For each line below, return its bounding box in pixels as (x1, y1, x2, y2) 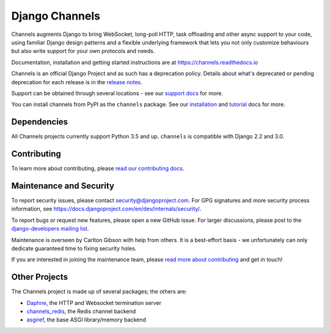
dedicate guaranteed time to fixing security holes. (11, 245, 137, 252)
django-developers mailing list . (11, 225, 89, 232)
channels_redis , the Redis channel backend (26, 308, 136, 315)
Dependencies (11, 116, 68, 127)
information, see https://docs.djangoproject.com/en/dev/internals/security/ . (11, 205, 202, 213)
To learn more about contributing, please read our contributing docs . (11, 165, 185, 172)
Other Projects (11, 272, 68, 282)
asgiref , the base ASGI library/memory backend (26, 316, 147, 323)
